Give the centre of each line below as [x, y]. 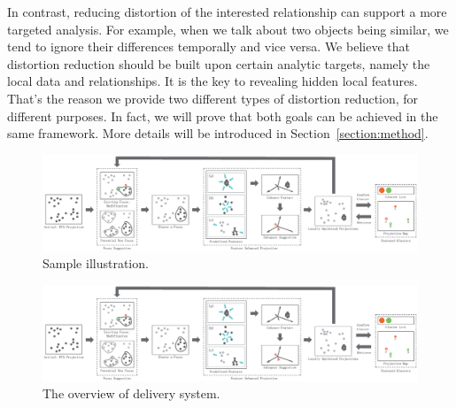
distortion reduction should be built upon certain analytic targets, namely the [219, 63]
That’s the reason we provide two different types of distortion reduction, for [213, 98]
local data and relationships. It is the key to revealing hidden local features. [213, 81]
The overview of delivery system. [131, 393]
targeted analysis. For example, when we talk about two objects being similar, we [228, 29]
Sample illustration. [96, 263]
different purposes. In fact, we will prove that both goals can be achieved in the [223, 115]
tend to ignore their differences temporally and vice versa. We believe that [209, 46]
